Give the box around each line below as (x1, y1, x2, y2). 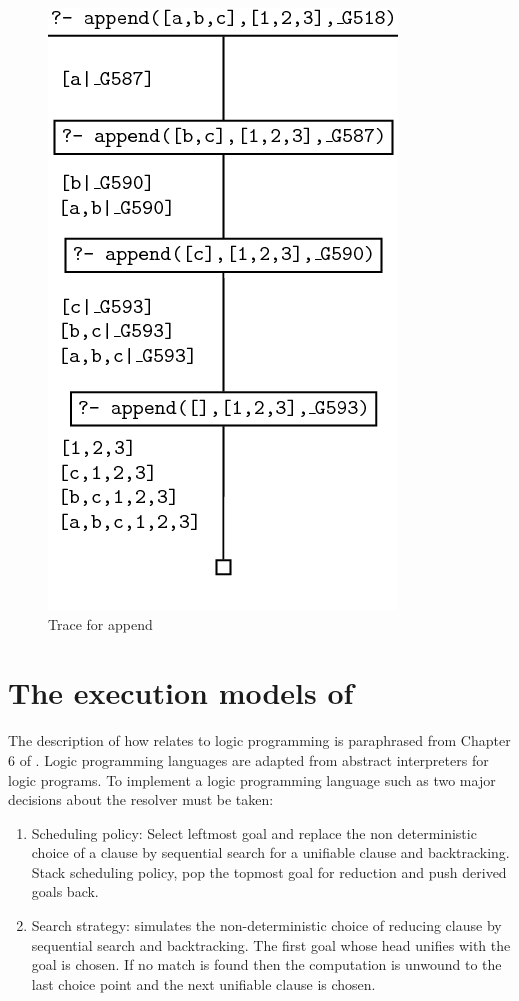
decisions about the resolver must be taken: (8, 789, 274, 810)
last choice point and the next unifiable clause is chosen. (31, 973, 376, 994)
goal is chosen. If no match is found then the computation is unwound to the (31, 954, 502, 975)
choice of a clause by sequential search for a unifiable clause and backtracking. (31, 842, 510, 863)
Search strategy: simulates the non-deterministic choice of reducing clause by (31, 915, 502, 936)
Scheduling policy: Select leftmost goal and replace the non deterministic (31, 822, 477, 843)
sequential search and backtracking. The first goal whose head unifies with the (31, 934, 511, 955)
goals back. (31, 881, 99, 902)
